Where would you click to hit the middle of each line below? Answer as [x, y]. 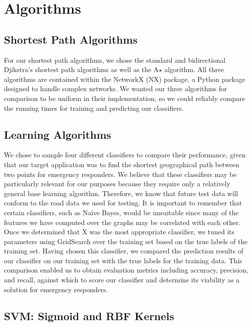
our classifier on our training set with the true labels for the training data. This [123, 260]
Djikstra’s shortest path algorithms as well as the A [81, 69]
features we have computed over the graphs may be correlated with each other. [122, 222]
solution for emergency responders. [56, 289]
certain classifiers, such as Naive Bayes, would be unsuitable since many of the [121, 212]
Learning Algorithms [58, 134]
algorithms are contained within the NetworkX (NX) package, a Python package [125, 79]
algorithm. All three [194, 69]
